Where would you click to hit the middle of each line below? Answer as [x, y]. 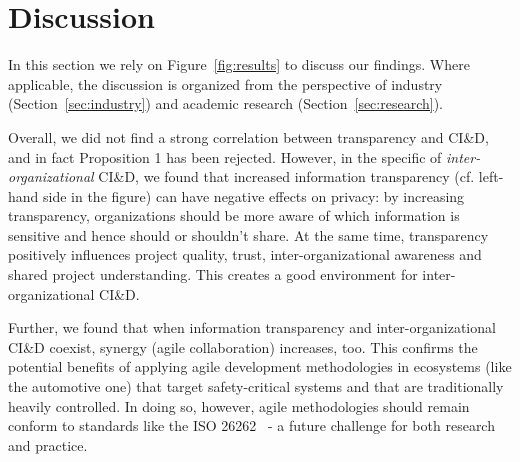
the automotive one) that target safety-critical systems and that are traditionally [256, 386]
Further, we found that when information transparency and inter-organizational [252, 327]
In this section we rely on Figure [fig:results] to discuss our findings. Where [239, 64]
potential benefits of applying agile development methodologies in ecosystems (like [260, 366]
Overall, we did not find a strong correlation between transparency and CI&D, [248, 136]
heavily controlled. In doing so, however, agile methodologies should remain [239, 405]
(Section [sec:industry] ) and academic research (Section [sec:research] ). [225, 103]
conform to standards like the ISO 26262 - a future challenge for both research [251, 425]
